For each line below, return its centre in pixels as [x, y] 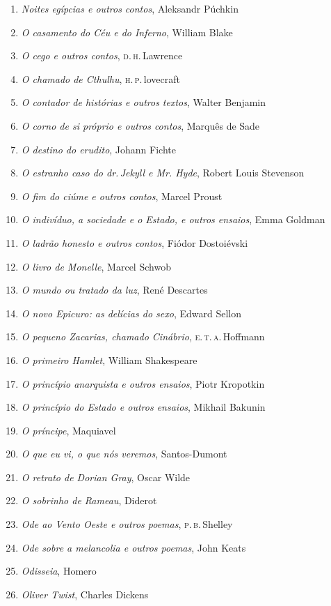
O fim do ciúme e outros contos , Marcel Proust [122, 196]
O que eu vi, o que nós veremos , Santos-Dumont [124, 454]
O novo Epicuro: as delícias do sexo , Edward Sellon [131, 313]
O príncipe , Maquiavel [68, 430]
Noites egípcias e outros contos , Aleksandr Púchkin [130, 8]
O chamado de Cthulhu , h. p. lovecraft [100, 78]
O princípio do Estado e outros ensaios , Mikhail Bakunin [143, 407]
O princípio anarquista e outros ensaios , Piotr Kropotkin [143, 383]
